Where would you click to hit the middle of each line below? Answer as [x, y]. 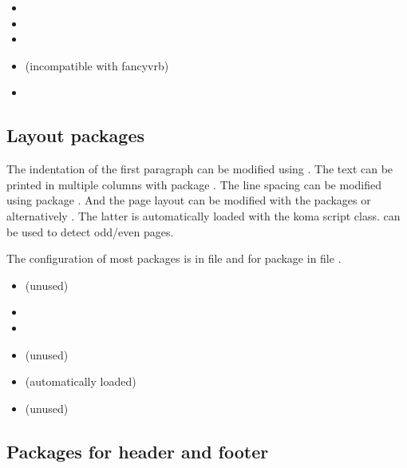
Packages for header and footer [138, 451]
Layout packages [75, 135]
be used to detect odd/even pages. [90, 231]
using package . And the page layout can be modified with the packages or [189, 200]
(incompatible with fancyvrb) [97, 65]
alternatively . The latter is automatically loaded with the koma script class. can [203, 215]
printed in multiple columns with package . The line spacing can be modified [194, 184]
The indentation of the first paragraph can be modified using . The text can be [200, 169]
